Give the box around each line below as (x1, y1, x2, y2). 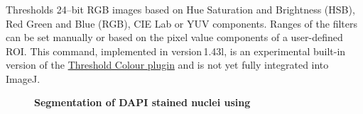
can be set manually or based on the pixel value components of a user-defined (6, 30, 343, 45)
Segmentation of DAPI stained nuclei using (34, 95, 251, 110)
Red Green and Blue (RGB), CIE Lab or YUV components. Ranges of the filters (6, 16, 357, 30)
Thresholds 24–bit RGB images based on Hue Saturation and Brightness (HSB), (6, 1, 355, 16)
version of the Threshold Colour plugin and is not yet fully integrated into (6, 57, 329, 72)
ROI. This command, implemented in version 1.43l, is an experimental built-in (6, 43, 346, 58)
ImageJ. (6, 71, 40, 86)
